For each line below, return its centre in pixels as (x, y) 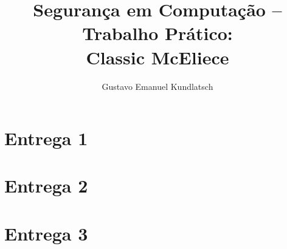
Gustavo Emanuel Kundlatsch (157, 86)
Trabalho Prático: (157, 33)
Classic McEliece (157, 57)
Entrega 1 (46, 138)
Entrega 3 (46, 233)
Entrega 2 (46, 186)
